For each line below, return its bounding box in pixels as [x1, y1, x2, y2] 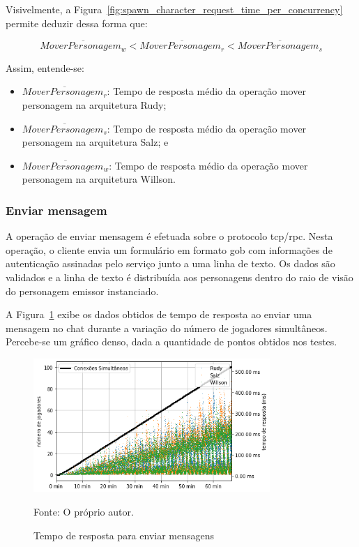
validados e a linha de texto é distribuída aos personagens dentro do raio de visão [6, 270, 353, 285]
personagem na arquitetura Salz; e [22, 135, 169, 149]
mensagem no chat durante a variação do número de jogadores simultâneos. [6, 320, 328, 335]
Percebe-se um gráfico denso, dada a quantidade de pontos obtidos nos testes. [6, 334, 337, 349]
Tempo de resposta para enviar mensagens [33, 527, 215, 542]
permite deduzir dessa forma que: [6, 15, 148, 30]
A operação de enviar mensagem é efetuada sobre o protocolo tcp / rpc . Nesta [6, 229, 333, 243]
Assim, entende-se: [6, 60, 84, 75]
